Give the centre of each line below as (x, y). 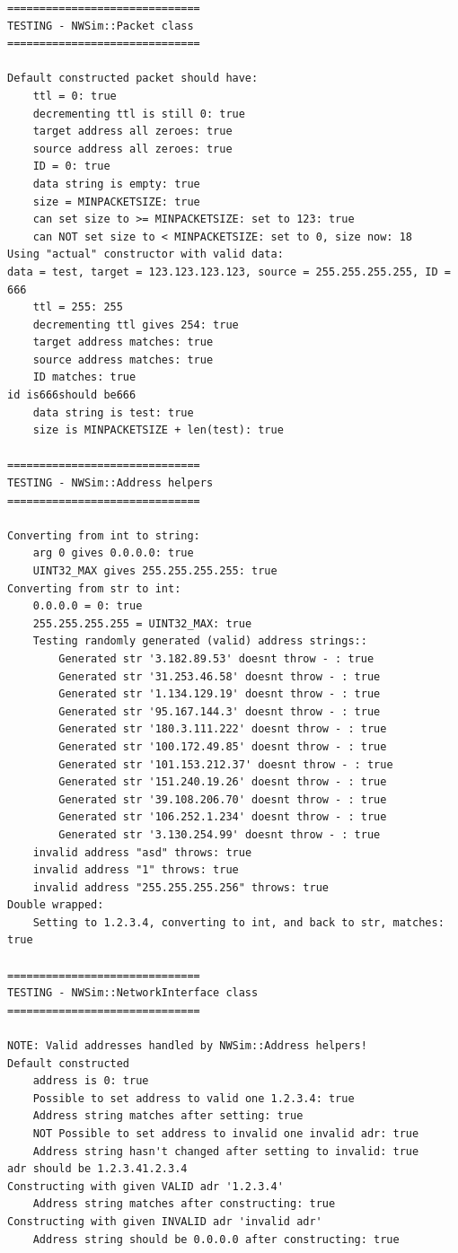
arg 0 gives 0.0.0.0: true (113, 553)
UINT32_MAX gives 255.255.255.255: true (155, 571)
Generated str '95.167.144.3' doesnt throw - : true (220, 711)
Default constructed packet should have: (133, 79)
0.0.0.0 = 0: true (88, 606)
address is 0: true (91, 1081)
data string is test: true (113, 412)
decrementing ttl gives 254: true (136, 324)
